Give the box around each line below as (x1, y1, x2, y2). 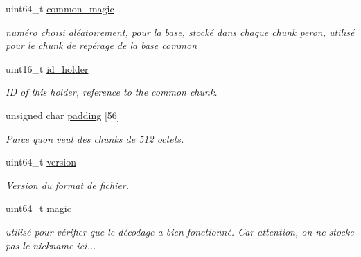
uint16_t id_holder (6, 61, 89, 76)
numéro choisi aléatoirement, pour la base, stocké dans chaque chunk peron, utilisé (6, 24, 355, 39)
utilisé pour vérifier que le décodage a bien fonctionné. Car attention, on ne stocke (6, 224, 354, 238)
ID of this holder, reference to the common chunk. (6, 85, 218, 99)
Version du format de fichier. (6, 177, 130, 192)
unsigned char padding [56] (6, 107, 120, 122)
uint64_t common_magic (6, 1, 114, 15)
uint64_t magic (6, 201, 71, 215)
